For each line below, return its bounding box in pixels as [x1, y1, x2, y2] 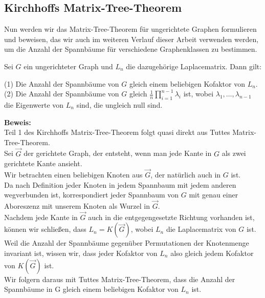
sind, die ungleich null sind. [76, 99, 163, 110]
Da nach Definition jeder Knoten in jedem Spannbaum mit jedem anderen [4, 179, 236, 190]
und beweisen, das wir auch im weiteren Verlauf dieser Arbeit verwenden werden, [4, 33, 259, 44]
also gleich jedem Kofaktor [170, 247, 254, 258]
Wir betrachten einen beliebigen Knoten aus [4, 169, 143, 180]
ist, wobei [183, 88, 214, 99]
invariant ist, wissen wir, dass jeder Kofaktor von [4, 247, 158, 258]
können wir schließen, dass [4, 224, 86, 234]
